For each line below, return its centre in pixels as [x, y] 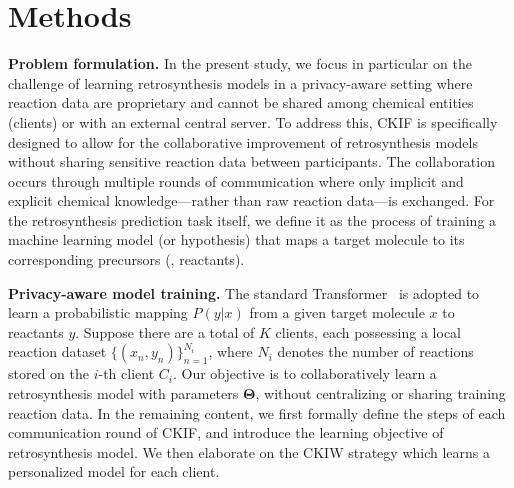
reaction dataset [57, 351]
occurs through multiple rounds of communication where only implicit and [236, 180]
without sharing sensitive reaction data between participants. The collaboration [251, 161]
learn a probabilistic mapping [98, 312]
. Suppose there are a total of [165, 331]
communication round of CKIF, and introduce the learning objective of [226, 432]
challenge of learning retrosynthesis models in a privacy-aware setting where [240, 82]
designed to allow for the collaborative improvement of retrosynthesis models [243, 141]
